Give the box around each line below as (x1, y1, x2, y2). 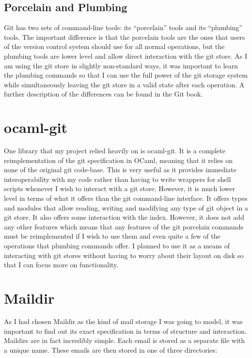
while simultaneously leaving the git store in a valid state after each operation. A (4, 79, 245, 89)
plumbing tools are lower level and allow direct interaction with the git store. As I (4, 50, 248, 61)
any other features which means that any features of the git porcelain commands (4, 221, 243, 231)
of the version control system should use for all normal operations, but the (4, 41, 225, 51)
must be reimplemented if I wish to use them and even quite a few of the (4, 231, 220, 241)
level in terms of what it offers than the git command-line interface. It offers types (4, 193, 248, 203)
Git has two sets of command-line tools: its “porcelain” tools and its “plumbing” (4, 22, 242, 33)
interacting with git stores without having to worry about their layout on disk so (4, 250, 244, 260)
